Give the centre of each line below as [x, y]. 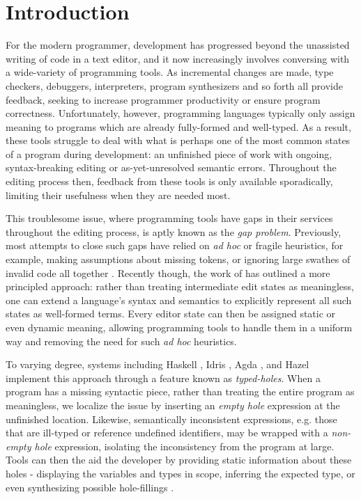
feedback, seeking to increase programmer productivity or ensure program [163, 99]
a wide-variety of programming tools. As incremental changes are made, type [170, 72]
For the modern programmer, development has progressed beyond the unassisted [178, 45]
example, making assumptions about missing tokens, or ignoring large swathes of [178, 259]
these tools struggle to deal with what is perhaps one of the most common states [178, 140]
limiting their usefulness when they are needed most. [118, 195]
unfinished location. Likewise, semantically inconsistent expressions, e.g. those [171, 419]
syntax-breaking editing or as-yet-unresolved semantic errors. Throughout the [171, 167]
